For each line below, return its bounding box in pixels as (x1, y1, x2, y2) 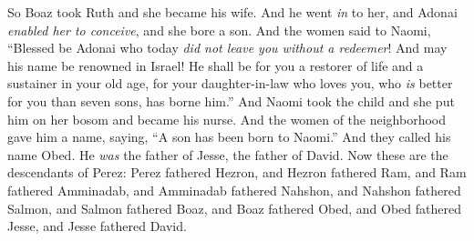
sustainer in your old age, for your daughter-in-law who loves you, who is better (7, 74, 453, 93)
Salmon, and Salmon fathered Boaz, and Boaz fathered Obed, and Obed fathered (7, 198, 461, 217)
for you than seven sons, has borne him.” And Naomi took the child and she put (7, 91, 455, 110)
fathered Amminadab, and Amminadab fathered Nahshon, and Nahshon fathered (7, 180, 461, 199)
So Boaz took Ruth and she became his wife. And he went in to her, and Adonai (7, 3, 458, 21)
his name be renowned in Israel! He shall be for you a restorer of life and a (7, 55, 424, 75)
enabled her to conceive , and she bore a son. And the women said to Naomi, (7, 20, 431, 39)
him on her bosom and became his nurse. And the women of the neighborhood (7, 109, 447, 128)
